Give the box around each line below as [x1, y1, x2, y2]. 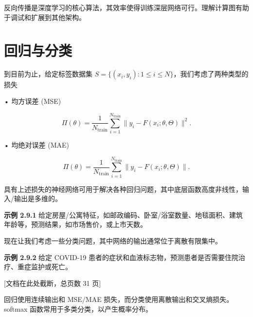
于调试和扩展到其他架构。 [4, 12, 86, 22]
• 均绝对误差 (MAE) [4, 140, 69, 150]
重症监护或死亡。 [17, 261, 72, 272]
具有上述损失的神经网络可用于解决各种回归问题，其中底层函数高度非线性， [4, 184, 242, 194]
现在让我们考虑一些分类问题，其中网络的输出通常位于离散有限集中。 [4, 236, 222, 245]
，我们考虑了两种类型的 [173, 69, 249, 79]
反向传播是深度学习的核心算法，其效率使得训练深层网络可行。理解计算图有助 [4, 2, 249, 12]
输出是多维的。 [14, 193, 62, 204]
